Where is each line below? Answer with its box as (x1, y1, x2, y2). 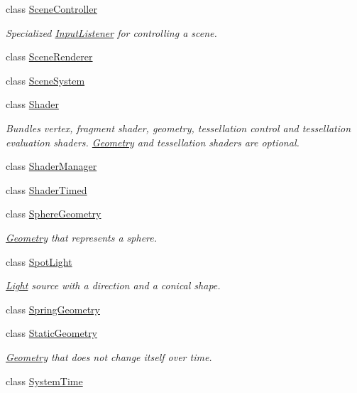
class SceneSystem (6, 72, 85, 87)
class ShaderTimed (6, 182, 87, 197)
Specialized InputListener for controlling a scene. (6, 25, 217, 40)
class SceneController (6, 1, 97, 16)
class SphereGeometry (6, 206, 101, 221)
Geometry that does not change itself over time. (6, 349, 212, 364)
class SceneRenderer (6, 49, 93, 64)
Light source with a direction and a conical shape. (6, 278, 221, 293)
